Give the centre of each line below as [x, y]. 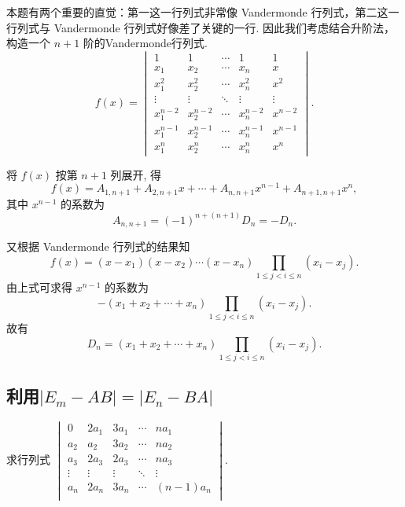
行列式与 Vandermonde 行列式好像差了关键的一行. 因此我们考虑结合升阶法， [201, 27]
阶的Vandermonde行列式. [145, 43]
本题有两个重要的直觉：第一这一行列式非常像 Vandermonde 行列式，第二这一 [203, 12]
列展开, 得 [136, 174]
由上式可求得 [39, 287]
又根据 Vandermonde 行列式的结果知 [98, 246]
